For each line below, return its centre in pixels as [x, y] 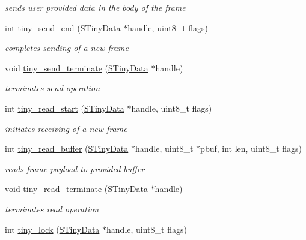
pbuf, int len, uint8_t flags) [251, 148]
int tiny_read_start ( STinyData [65, 108]
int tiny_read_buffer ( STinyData [67, 148]
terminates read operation [52, 208]
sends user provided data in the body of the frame [95, 7]
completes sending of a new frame [67, 48]
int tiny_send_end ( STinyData [63, 27]
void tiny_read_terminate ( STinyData [76, 189]
